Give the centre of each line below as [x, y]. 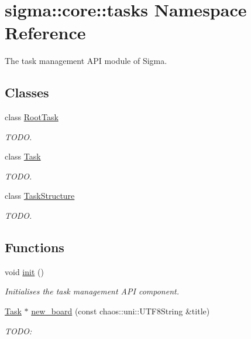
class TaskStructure [40, 196]
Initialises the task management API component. [92, 291]
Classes [27, 92]
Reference [45, 33]
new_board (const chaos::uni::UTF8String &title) [121, 311]
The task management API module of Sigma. [86, 61]
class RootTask [32, 117]
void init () [24, 271]
